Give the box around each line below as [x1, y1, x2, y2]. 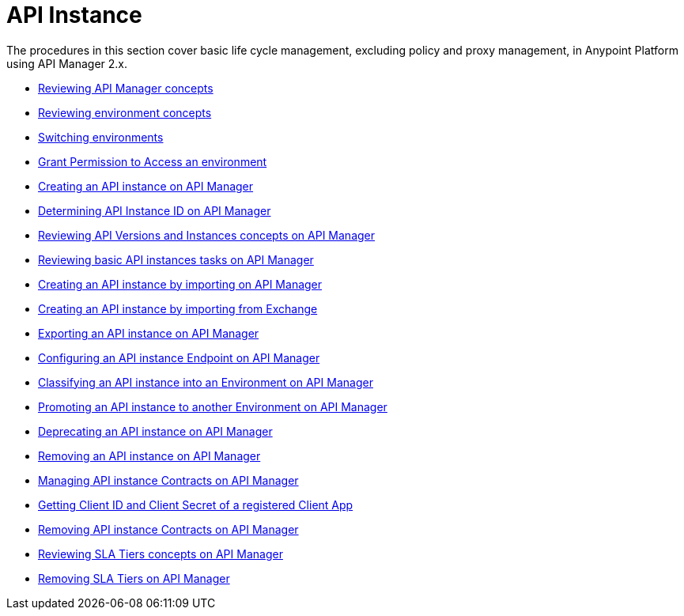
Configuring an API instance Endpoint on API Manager [38, 350, 320, 365]
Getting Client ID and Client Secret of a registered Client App [38, 497, 353, 512]
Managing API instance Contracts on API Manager [38, 473, 299, 487]
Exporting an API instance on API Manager [38, 326, 259, 340]
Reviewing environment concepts [38, 105, 212, 119]
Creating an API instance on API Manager [38, 179, 254, 193]
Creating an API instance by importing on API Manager [38, 277, 323, 291]
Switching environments [38, 130, 164, 144]
